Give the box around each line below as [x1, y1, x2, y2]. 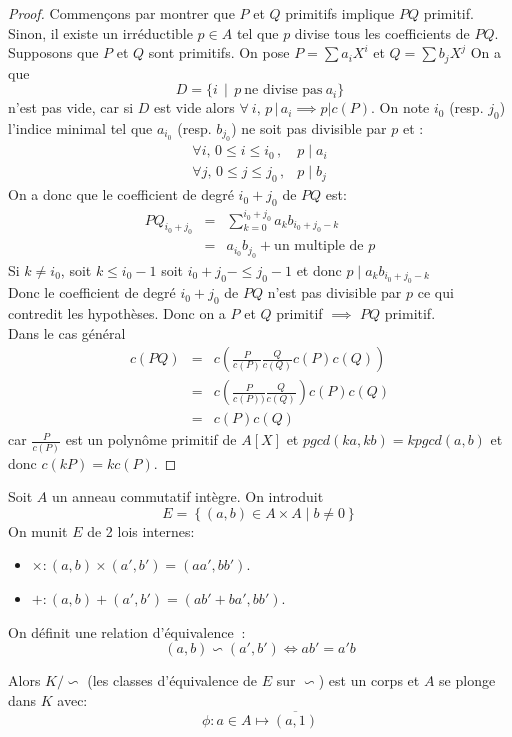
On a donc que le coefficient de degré [8, 184, 234, 205]
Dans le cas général [8, 322, 126, 343]
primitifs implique [285, 3, 395, 23]
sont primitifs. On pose [148, 42, 290, 63]
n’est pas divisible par [267, 282, 402, 303]
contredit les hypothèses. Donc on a [8, 303, 226, 324]
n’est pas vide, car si [8, 97, 134, 118]
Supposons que [8, 42, 99, 63]
